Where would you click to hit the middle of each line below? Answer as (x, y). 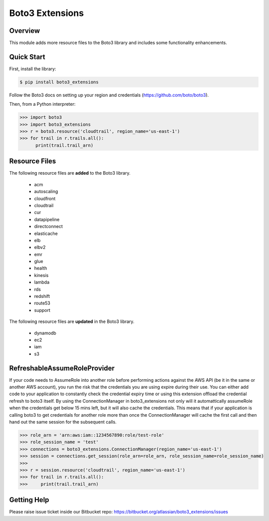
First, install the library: (33, 69)
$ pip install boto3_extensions (59, 82)
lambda (42, 282)
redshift (42, 296)
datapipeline (47, 219)
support (42, 310)
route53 (42, 303)
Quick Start (27, 57)
